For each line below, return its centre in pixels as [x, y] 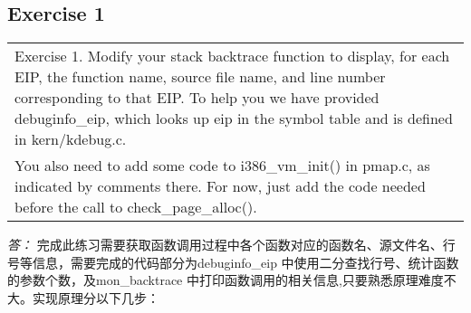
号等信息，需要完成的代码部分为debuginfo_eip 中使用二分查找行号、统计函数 [233, 262]
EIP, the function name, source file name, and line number [200, 77]
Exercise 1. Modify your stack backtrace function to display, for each [232, 56]
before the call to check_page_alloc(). [136, 207]
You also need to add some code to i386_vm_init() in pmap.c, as [222, 166]
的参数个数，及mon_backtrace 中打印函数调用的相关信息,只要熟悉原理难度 [226, 280]
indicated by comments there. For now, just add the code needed [220, 186]
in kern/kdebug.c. [71, 139]
